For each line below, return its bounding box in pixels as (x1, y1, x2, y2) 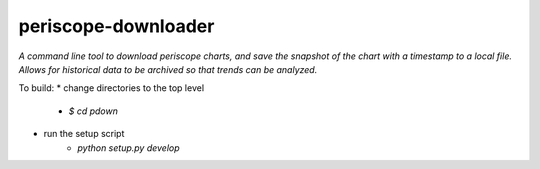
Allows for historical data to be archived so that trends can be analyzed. (18, 63, 318, 75)
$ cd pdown (68, 105, 119, 117)
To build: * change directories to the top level (18, 82, 205, 94)
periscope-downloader (18, 15, 215, 37)
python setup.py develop (77, 141, 180, 154)
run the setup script (43, 128, 125, 140)
